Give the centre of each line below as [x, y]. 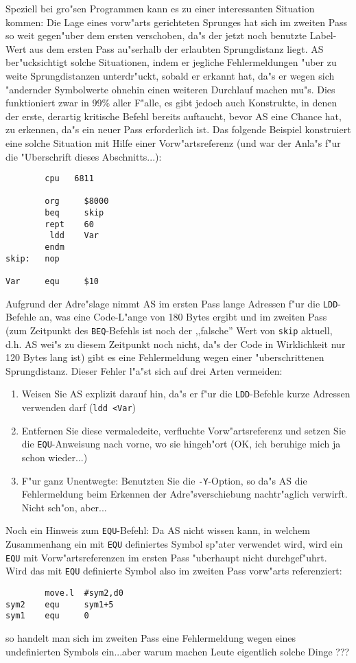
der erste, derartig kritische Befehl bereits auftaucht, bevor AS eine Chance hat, [174, 116]
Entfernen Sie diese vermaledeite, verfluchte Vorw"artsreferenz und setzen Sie [183, 430]
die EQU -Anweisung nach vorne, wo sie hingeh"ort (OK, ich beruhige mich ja [181, 444]
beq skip [74, 213]
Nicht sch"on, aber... [64, 507]
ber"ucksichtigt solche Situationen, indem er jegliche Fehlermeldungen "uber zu [171, 62]
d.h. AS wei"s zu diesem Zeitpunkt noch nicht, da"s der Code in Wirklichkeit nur [176, 344]
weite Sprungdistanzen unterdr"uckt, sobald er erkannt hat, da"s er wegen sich [170, 75]
